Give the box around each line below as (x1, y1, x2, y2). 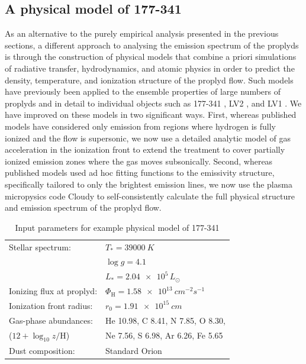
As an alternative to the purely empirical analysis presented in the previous (5, 27, 279, 40)
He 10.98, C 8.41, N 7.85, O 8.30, (105, 314, 226, 326)
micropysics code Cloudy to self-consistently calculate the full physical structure (5, 189, 295, 202)
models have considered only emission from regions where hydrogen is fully (5, 120, 276, 132)
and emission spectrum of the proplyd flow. (5, 201, 162, 214)
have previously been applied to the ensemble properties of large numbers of (5, 85, 281, 98)
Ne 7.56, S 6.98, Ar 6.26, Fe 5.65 (105, 329, 223, 342)
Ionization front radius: (9, 299, 93, 311)
